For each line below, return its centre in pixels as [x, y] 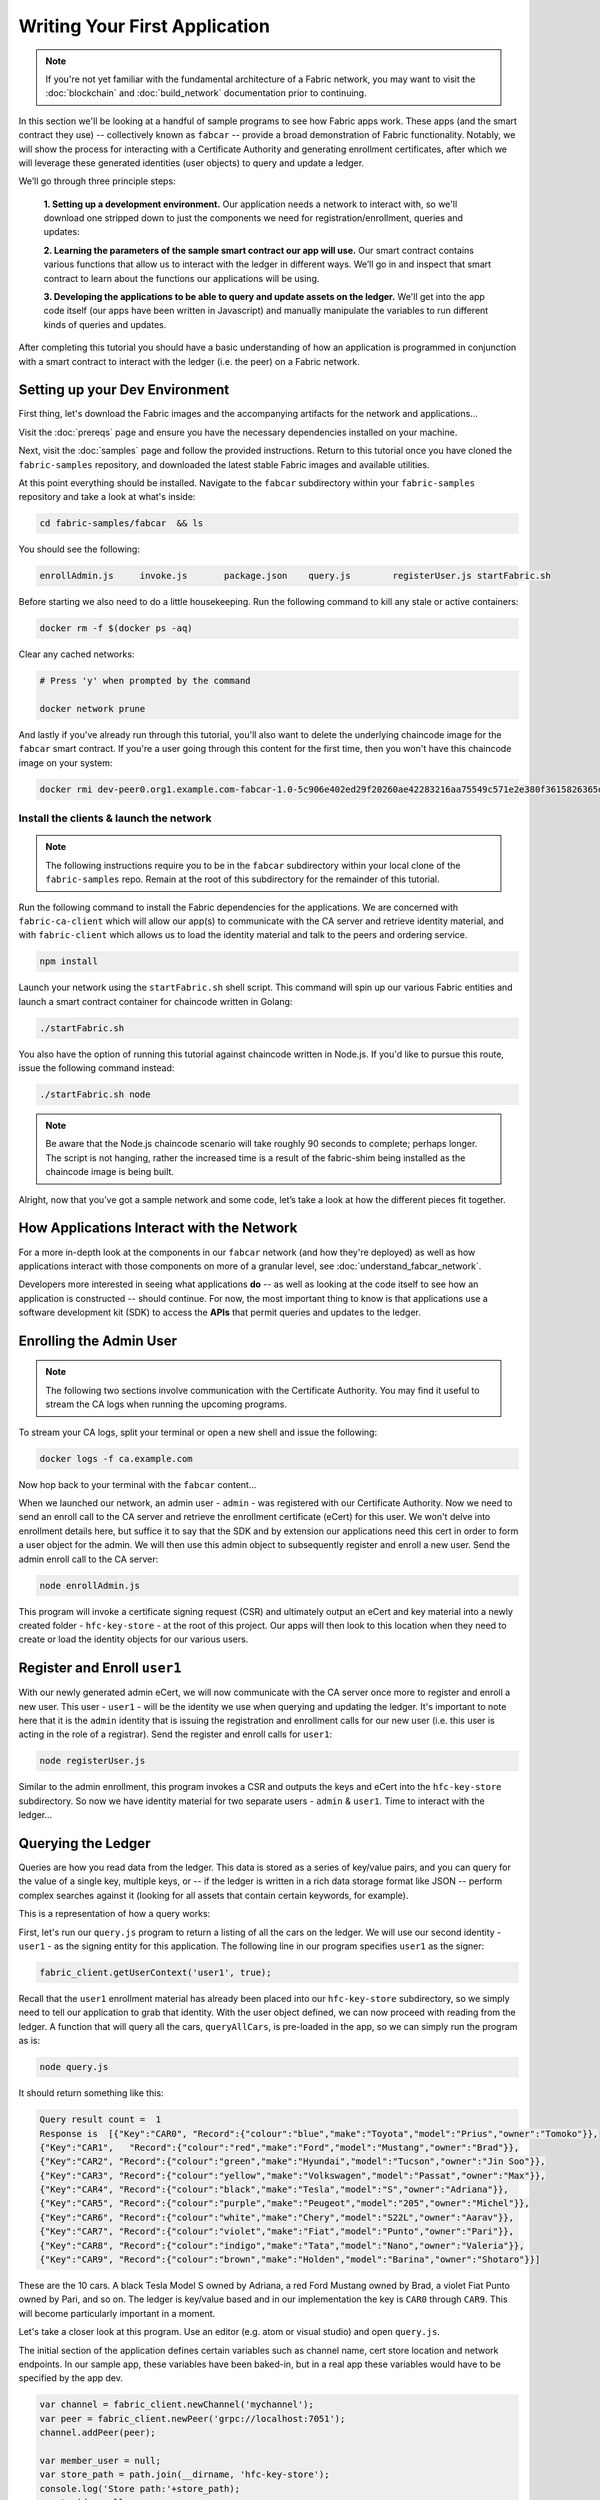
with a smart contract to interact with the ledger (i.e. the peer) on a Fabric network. [189, 361]
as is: [29, 2041]
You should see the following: [79, 549]
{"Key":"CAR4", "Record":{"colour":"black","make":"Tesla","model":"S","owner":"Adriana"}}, [274, 2189]
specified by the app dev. [71, 2378]
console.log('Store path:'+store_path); [139, 2488]
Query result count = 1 [100, 2119]
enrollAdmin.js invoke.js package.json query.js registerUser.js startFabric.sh [295, 576]
